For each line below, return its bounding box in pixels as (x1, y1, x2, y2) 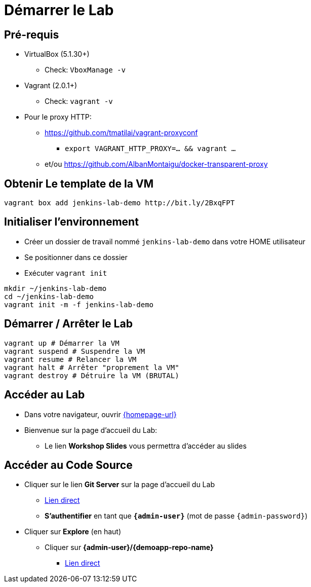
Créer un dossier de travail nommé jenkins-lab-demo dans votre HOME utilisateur (24, 237, 305, 246)
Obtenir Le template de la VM (4, 177, 154, 190)
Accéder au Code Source (4, 458, 133, 471)
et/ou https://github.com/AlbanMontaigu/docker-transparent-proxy (45, 160, 268, 169)
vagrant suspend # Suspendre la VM (4, 347, 145, 355)
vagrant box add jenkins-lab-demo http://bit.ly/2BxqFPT (4, 199, 235, 207)
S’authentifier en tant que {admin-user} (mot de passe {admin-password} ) (45, 511, 307, 521)
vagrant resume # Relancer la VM (4, 355, 137, 363)
